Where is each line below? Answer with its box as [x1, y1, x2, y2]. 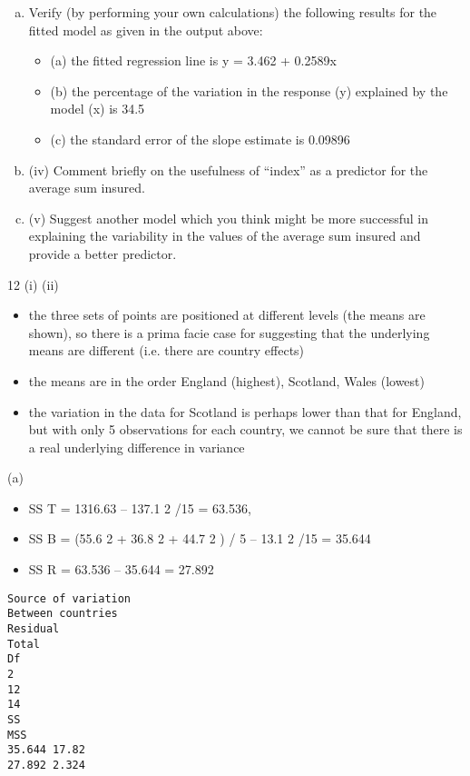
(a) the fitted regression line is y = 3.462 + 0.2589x [50, 51, 337, 70]
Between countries [7, 607, 118, 621]
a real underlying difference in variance [28, 437, 245, 456]
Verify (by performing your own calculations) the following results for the [28, 3, 437, 21]
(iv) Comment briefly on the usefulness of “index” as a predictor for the [28, 160, 428, 179]
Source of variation [7, 592, 132, 605]
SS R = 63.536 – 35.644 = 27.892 [28, 560, 214, 579]
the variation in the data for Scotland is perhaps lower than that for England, [28, 402, 462, 421]
